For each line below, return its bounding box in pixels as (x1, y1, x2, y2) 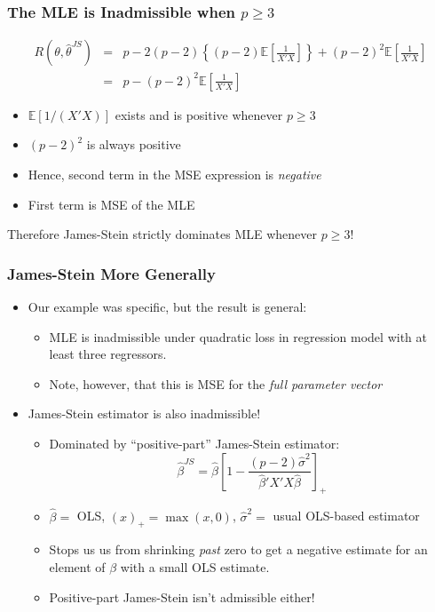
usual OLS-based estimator (273, 506, 420, 525)
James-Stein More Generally (7, 262, 216, 284)
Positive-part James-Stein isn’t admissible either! (49, 587, 315, 606)
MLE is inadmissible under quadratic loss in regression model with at (49, 327, 427, 346)
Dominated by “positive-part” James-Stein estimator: (49, 433, 340, 452)
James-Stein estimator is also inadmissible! (28, 404, 261, 423)
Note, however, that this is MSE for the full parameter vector (49, 374, 383, 393)
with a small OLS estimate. (120, 557, 270, 576)
